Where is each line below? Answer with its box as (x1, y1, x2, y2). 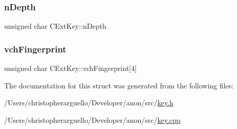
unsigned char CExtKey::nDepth (4, 21, 106, 31)
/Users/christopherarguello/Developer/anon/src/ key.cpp (4, 114, 181, 125)
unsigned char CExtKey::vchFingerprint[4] (4, 63, 137, 73)
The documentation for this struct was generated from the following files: (4, 80, 234, 90)
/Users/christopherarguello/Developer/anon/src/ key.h (4, 97, 174, 108)
